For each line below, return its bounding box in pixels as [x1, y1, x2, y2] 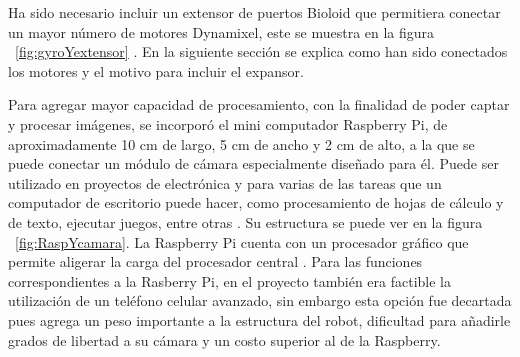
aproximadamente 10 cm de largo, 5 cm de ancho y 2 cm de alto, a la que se [8, 133, 475, 154]
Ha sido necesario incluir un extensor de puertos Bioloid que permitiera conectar [8, 2, 501, 22]
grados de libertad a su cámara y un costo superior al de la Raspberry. [8, 329, 441, 350]
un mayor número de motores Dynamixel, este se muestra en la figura [8, 21, 435, 42]
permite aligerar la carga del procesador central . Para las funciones [8, 251, 423, 272]
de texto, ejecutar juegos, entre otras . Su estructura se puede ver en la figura [8, 211, 483, 232]
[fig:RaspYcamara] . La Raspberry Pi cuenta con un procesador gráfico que [15, 231, 469, 252]
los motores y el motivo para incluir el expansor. [8, 60, 304, 81]
